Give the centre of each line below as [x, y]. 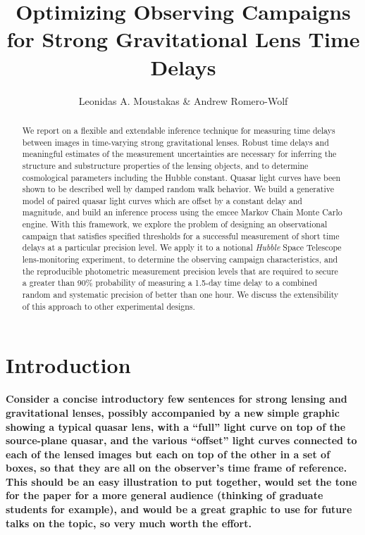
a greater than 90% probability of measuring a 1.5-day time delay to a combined [170, 283]
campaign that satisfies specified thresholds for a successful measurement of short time [181, 235]
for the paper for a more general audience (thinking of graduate [165, 495]
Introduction [68, 365]
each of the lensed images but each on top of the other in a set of [168, 454]
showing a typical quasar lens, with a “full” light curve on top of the [176, 426]
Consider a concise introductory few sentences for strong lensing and [177, 399]
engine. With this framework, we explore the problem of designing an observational [175, 224]
